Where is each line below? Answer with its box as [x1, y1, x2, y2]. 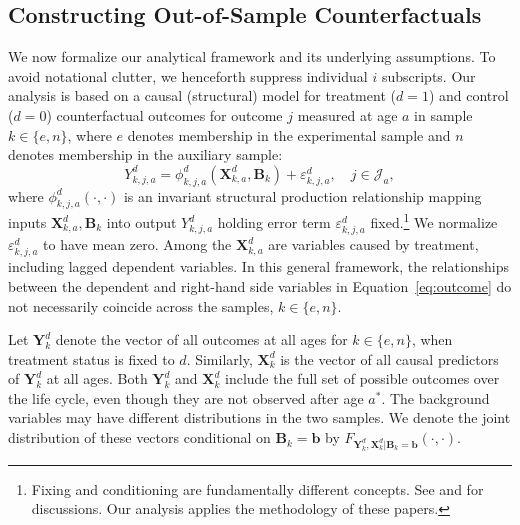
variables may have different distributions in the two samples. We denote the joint [8, 407, 511, 428]
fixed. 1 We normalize [370, 209, 498, 233]
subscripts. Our [381, 65, 476, 86]
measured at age [297, 104, 398, 125]
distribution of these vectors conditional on [8, 427, 271, 448]
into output [106, 212, 177, 233]
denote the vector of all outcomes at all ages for [55, 329, 348, 350]
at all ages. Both [46, 368, 148, 389]
